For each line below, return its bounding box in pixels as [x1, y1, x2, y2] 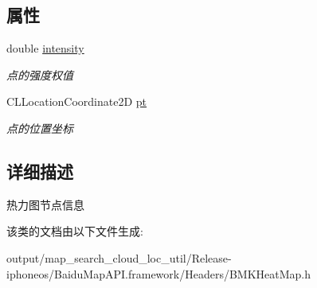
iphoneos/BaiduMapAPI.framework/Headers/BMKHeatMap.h [6, 265, 311, 282]
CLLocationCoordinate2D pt [6, 93, 147, 110]
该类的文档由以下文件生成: [6, 223, 143, 239]
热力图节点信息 [6, 196, 84, 212]
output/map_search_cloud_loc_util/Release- [6, 249, 232, 266]
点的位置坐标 [6, 119, 73, 136]
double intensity [6, 40, 84, 56]
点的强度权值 [6, 66, 73, 83]
